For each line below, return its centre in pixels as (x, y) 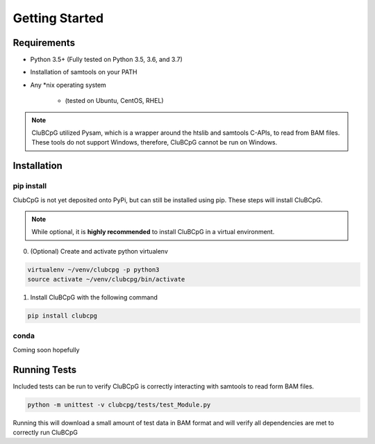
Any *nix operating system (68, 85)
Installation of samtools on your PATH (84, 72)
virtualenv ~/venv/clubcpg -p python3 (93, 270)
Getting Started (58, 18)
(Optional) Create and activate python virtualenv (99, 251)
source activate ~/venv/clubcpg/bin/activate (106, 279)
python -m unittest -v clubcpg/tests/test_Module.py (119, 404)
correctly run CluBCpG (45, 433)
